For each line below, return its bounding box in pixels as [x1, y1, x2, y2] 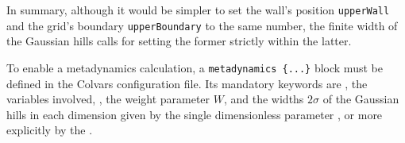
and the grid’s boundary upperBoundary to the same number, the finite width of [6, 17, 398, 33]
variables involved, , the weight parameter [6, 91, 210, 107]
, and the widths [223, 91, 304, 107]
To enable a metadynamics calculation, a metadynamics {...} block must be [6, 59, 383, 75]
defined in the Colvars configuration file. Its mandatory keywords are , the [6, 75, 368, 91]
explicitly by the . [6, 122, 93, 138]
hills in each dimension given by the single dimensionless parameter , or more [6, 106, 383, 122]
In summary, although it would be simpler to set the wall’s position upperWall [6, 2, 390, 17]
